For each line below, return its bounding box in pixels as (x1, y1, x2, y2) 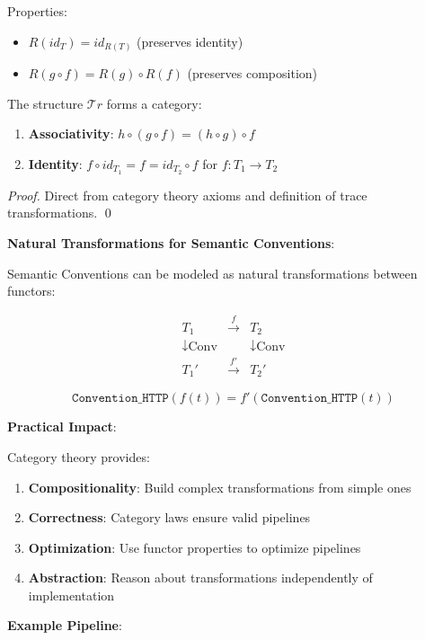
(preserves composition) (187, 64, 318, 83)
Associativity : (28, 124, 114, 143)
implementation (28, 585, 115, 604)
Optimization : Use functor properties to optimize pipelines (28, 538, 361, 556)
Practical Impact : (7, 417, 117, 436)
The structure (7, 93, 84, 112)
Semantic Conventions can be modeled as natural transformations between (7, 263, 418, 282)
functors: (7, 281, 56, 300)
